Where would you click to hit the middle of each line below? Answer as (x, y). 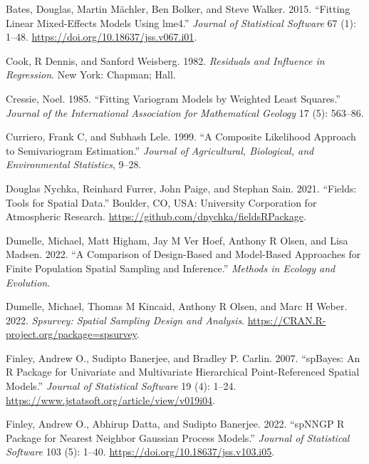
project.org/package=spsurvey (71, 334)
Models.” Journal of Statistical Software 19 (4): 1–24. (121, 386)
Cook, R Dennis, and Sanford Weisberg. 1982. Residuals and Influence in (165, 60)
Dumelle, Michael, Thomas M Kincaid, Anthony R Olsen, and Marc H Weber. (177, 306)
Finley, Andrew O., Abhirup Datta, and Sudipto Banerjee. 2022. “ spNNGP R (175, 424)
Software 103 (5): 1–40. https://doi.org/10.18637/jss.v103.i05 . (140, 452)
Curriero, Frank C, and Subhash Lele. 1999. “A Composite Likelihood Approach (181, 136)
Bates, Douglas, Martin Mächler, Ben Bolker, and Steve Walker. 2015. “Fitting (178, 9)
